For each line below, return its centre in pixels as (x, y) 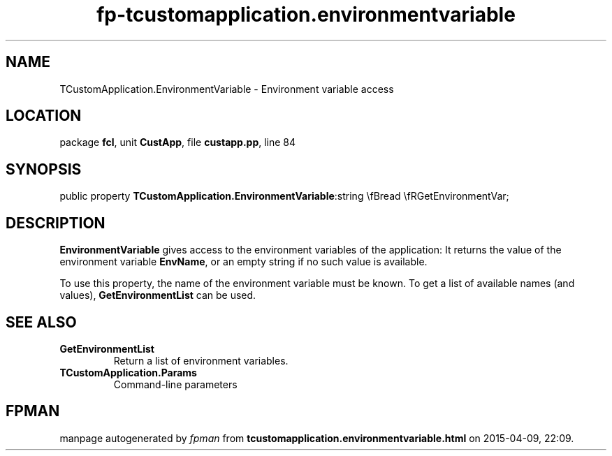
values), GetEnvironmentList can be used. (158, 295)
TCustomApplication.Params (128, 372)
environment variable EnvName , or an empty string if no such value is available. (243, 262)
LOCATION (44, 116)
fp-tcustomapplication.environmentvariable (306, 15)
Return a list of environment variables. (201, 360)
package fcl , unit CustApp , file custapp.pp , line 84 (178, 142)
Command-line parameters (175, 384)
